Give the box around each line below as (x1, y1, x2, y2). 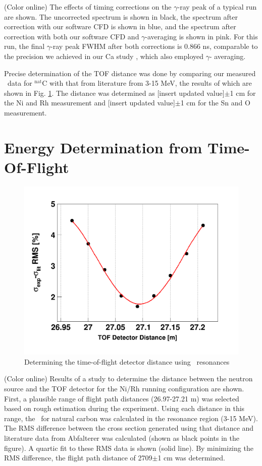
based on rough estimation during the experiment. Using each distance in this (4, 403, 245, 414)
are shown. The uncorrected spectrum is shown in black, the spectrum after (4, 11, 238, 22)
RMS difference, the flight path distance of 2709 (4, 452, 152, 463)
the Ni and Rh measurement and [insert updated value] (4, 97, 175, 108)
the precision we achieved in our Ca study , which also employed (4, 50, 203, 61)
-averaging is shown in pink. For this (145, 31, 258, 41)
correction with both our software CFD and (4, 31, 139, 41)
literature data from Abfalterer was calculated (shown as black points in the (4, 433, 240, 443)
